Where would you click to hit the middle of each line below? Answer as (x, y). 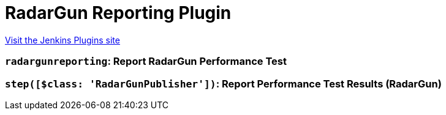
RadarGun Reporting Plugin (118, 13)
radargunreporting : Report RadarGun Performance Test (146, 61)
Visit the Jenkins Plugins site (62, 40)
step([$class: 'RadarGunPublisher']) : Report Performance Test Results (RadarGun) (223, 83)
